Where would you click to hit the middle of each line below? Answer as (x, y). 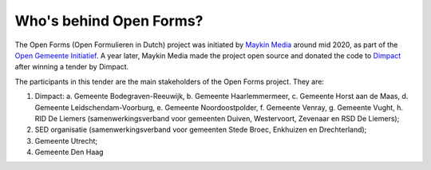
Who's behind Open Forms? (109, 21)
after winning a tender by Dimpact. (72, 67)
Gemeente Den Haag (69, 152)
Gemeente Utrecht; (66, 140)
